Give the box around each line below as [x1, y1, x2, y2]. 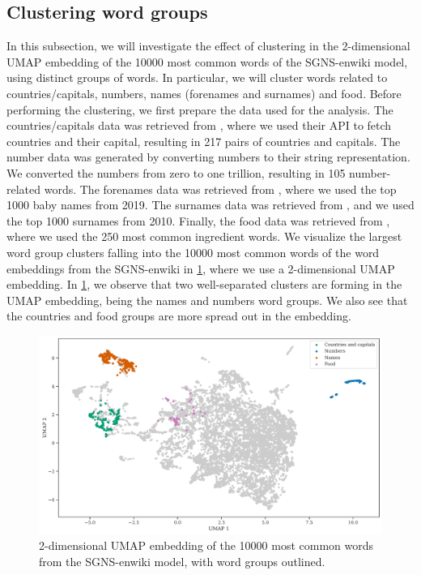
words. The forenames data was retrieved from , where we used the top [44, 180, 397, 197]
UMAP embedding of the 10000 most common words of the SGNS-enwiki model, [6, 53, 408, 70]
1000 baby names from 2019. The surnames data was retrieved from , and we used [6, 196, 415, 213]
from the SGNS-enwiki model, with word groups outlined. [39, 552, 325, 569]
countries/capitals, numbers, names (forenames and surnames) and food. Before [6, 84, 402, 101]
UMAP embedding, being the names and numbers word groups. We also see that [6, 291, 408, 308]
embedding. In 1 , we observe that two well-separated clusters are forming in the [6, 276, 402, 293]
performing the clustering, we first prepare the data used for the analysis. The [6, 101, 393, 118]
